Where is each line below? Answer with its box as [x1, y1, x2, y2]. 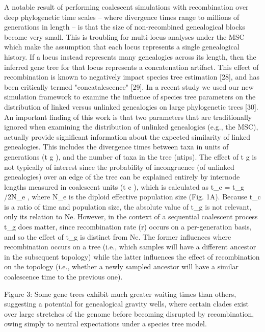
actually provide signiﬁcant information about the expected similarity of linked [4, 131, 250, 142]
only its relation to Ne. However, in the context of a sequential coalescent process [4, 211, 258, 222]
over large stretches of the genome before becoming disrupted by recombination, [4, 308, 254, 319]
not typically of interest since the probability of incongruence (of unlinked [4, 161, 234, 172]
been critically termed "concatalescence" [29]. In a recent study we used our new [4, 81, 254, 92]
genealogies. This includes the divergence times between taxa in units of [4, 141, 229, 152]
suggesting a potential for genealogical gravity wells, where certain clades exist [4, 298, 249, 309]
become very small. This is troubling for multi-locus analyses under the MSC [4, 31, 245, 42]
